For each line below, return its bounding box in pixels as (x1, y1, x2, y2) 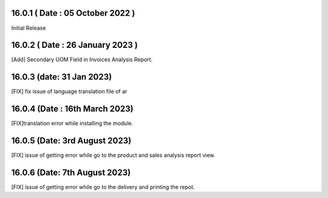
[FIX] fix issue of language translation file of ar (11, 88, 128, 95)
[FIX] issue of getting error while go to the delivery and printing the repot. (11, 183, 195, 191)
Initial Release (11, 24, 46, 32)
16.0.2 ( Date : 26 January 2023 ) (11, 40, 138, 50)
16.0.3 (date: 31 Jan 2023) (11, 72, 112, 82)
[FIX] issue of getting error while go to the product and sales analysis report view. (11, 152, 216, 159)
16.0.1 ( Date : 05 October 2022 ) (11, 8, 135, 18)
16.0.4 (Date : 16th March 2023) (11, 104, 134, 114)
